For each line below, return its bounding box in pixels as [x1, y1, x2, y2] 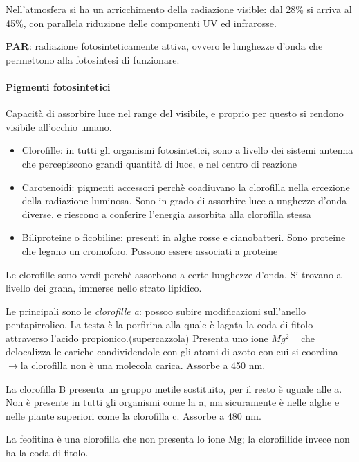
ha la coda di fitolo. [6, 445, 89, 460]
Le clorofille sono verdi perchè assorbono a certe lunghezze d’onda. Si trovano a [6, 267, 342, 281]
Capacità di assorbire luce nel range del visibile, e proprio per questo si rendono [6, 106, 344, 121]
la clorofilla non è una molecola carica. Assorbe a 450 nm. [20, 358, 266, 373]
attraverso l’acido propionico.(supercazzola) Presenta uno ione [6, 330, 268, 345]
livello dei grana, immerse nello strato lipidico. [6, 281, 202, 295]
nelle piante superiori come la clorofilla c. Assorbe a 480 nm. [6, 408, 261, 423]
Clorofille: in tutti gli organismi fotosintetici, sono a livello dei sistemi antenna [21, 143, 353, 157]
